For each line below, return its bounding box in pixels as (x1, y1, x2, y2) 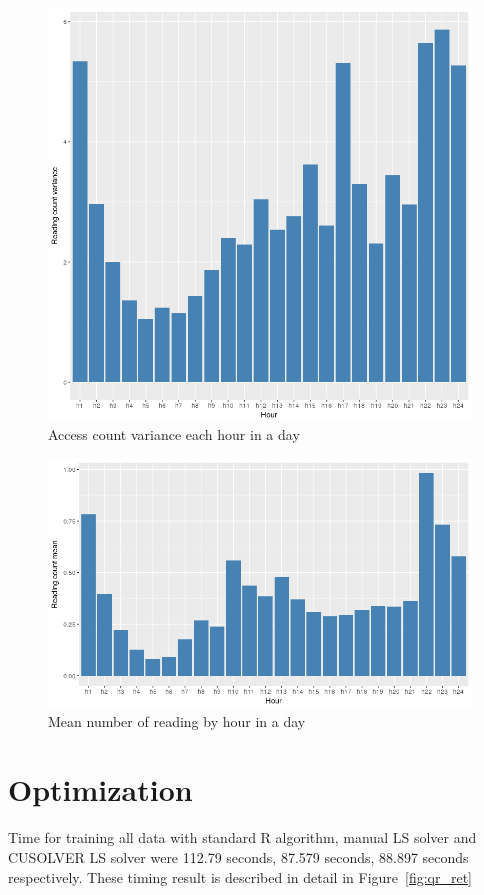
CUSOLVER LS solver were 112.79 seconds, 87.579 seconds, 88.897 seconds (8, 846, 469, 867)
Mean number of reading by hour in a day (48, 710, 306, 731)
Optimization (8, 769, 193, 810)
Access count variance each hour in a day (48, 424, 300, 445)
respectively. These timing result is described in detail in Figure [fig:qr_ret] (8, 866, 473, 887)
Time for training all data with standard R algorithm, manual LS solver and (8, 827, 477, 848)
